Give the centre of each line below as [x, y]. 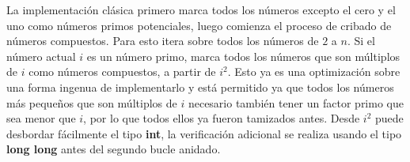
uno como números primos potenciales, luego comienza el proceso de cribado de [199, 25]
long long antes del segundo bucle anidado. [114, 149]
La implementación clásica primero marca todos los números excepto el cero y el [201, 9]
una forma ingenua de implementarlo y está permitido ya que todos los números [200, 87]
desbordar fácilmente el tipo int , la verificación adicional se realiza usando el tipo [204, 133]
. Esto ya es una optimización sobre [314, 72]
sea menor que [41, 118]
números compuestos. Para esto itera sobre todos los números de [163, 41]
